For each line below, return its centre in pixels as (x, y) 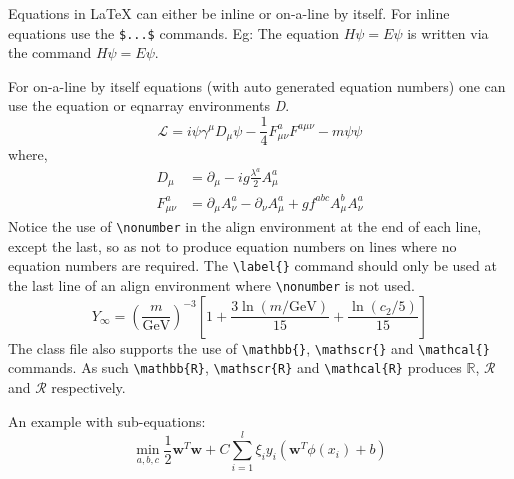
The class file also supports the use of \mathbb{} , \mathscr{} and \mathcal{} (249, 347)
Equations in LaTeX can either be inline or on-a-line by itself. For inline (229, 13)
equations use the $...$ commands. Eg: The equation (173, 32)
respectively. (88, 387)
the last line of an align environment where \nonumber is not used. (211, 285)
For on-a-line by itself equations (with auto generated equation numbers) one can (257, 85)
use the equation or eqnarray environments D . (149, 105)
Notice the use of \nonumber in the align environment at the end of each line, (245, 226)
